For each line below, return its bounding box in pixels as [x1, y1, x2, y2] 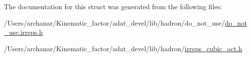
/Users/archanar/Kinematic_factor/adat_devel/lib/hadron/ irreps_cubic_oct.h [4, 43, 242, 53]
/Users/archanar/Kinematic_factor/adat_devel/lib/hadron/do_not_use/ [4, 17, 225, 28]
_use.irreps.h [4, 27, 43, 37]
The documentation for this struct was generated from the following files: [4, 1, 222, 11]
